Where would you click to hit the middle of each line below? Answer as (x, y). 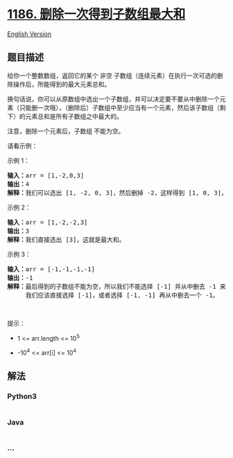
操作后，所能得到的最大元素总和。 (62, 84)
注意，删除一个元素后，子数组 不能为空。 (66, 131)
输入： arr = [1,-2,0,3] (46, 175)
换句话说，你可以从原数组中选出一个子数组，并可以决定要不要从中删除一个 (113, 99)
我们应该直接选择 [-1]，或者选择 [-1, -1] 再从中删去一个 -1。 (122, 295)
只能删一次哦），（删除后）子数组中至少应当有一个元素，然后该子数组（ (119, 108)
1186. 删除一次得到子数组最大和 (96, 14)
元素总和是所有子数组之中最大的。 (74, 116)
